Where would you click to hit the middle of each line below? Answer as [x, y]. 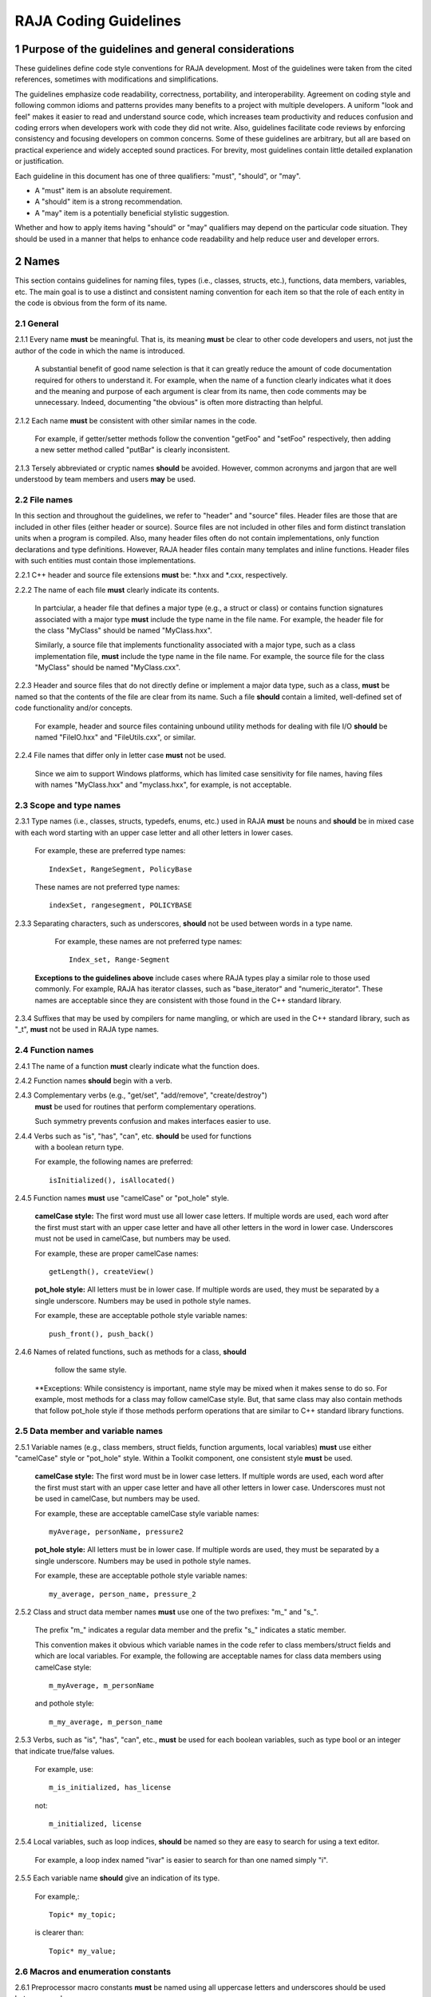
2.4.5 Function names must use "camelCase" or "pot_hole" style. [122, 1198]
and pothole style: [65, 1703]
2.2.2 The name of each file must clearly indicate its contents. [117, 590]
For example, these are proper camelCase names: [117, 1253]
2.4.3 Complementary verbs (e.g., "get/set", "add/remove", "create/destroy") [141, 1095]
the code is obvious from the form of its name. [91, 303]
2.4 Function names [54, 1050]
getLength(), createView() [102, 1272]
